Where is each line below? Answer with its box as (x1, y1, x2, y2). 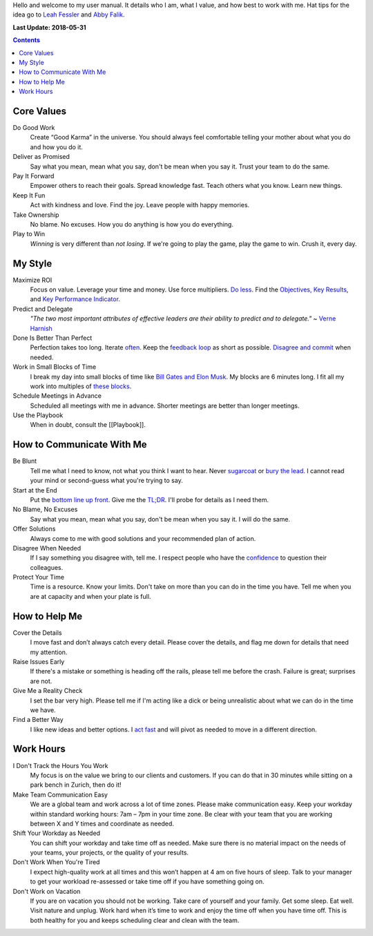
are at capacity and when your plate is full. (30, 592, 151, 600)
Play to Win (12, 230, 46, 238)
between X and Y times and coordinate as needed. (30, 819, 174, 828)
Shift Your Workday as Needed (12, 829, 100, 837)
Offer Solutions (12, 525, 56, 533)
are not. (30, 677, 52, 685)
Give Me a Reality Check (12, 687, 83, 695)
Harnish (30, 324, 53, 332)
